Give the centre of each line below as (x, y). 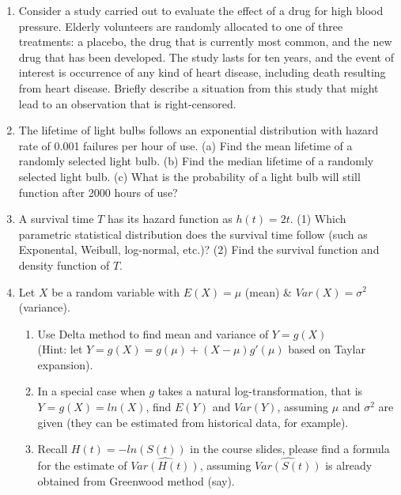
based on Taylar (327, 349)
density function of (64, 265)
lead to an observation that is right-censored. (127, 103)
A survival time (56, 219)
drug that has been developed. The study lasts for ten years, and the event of (206, 57)
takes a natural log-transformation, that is (260, 391)
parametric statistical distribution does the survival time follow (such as (193, 234)
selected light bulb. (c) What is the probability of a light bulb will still (189, 176)
